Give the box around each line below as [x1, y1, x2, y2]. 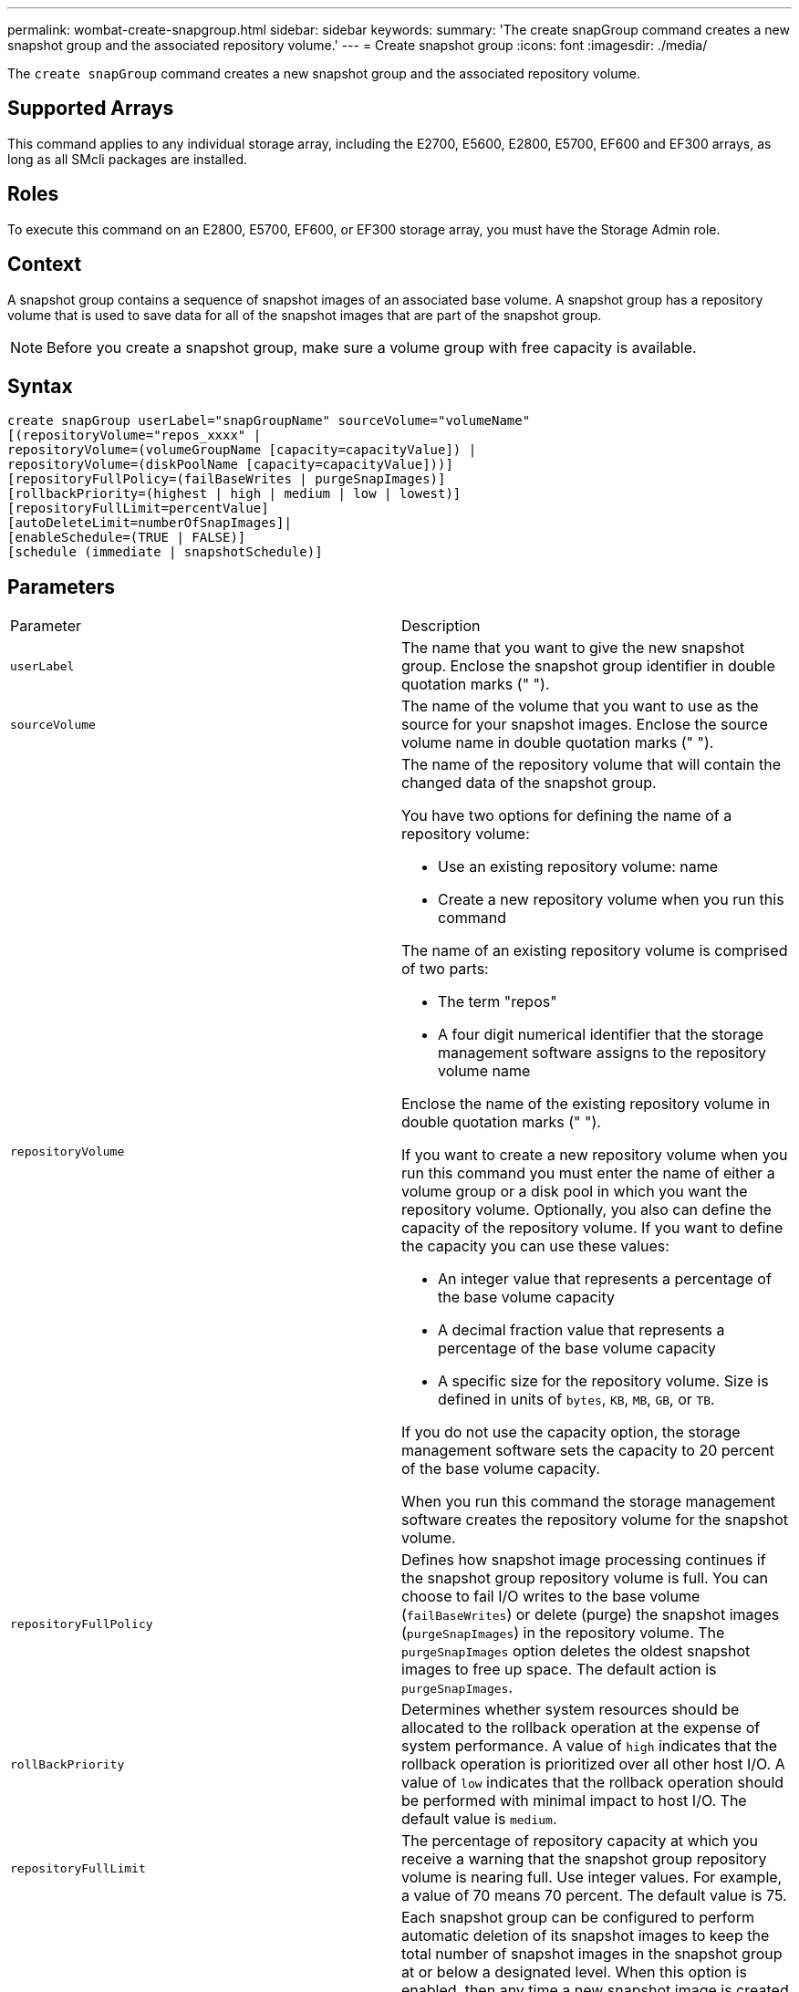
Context [7, 253, 82, 276]
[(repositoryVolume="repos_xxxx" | [7, 428, 262, 443]
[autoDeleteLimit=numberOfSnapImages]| [7, 515, 292, 531]
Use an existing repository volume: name [438, 857, 719, 877]
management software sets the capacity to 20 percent [401, 1441, 774, 1460]
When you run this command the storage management [401, 1492, 776, 1511]
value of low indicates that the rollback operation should [401, 1773, 784, 1792]
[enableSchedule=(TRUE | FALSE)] [7, 530, 246, 545]
